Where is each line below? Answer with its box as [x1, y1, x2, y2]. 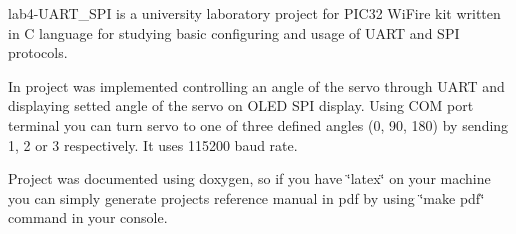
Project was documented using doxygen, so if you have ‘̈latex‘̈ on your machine [8, 168, 491, 189]
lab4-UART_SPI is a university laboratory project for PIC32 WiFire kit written [8, 3, 501, 23]
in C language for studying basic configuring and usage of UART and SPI [8, 22, 460, 43]
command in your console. [8, 207, 168, 228]
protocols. [8, 42, 68, 63]
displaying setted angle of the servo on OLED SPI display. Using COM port [8, 95, 474, 116]
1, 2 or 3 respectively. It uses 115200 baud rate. [8, 134, 298, 155]
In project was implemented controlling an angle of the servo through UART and [8, 75, 505, 96]
